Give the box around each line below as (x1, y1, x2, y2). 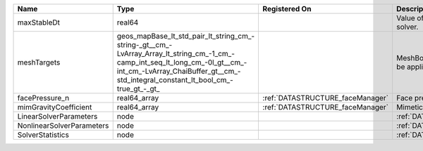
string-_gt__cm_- (116, 40, 173, 49)
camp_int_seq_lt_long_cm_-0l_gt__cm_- (116, 58, 247, 67)
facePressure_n (17, 93, 70, 103)
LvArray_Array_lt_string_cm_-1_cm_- (116, 49, 235, 58)
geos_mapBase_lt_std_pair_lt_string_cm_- (116, 32, 255, 41)
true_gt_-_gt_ (116, 84, 160, 93)
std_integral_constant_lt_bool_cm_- (116, 75, 234, 84)
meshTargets (17, 58, 61, 67)
